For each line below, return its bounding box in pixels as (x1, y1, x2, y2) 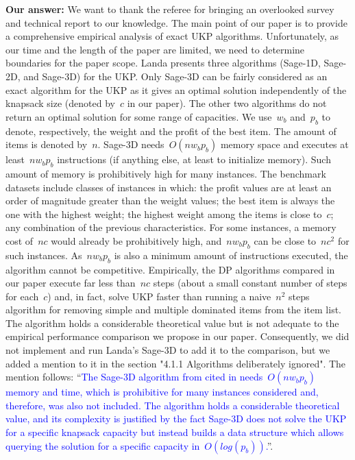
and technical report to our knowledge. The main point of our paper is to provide (5, 15, 347, 29)
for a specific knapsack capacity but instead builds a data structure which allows (5, 425, 344, 439)
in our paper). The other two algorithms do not (127, 96, 327, 110)
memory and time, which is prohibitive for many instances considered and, (5, 385, 319, 399)
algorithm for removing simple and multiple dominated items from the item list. (5, 302, 341, 317)
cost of (5, 233, 34, 247)
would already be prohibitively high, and (51, 233, 222, 247)
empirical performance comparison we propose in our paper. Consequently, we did (5, 329, 350, 343)
